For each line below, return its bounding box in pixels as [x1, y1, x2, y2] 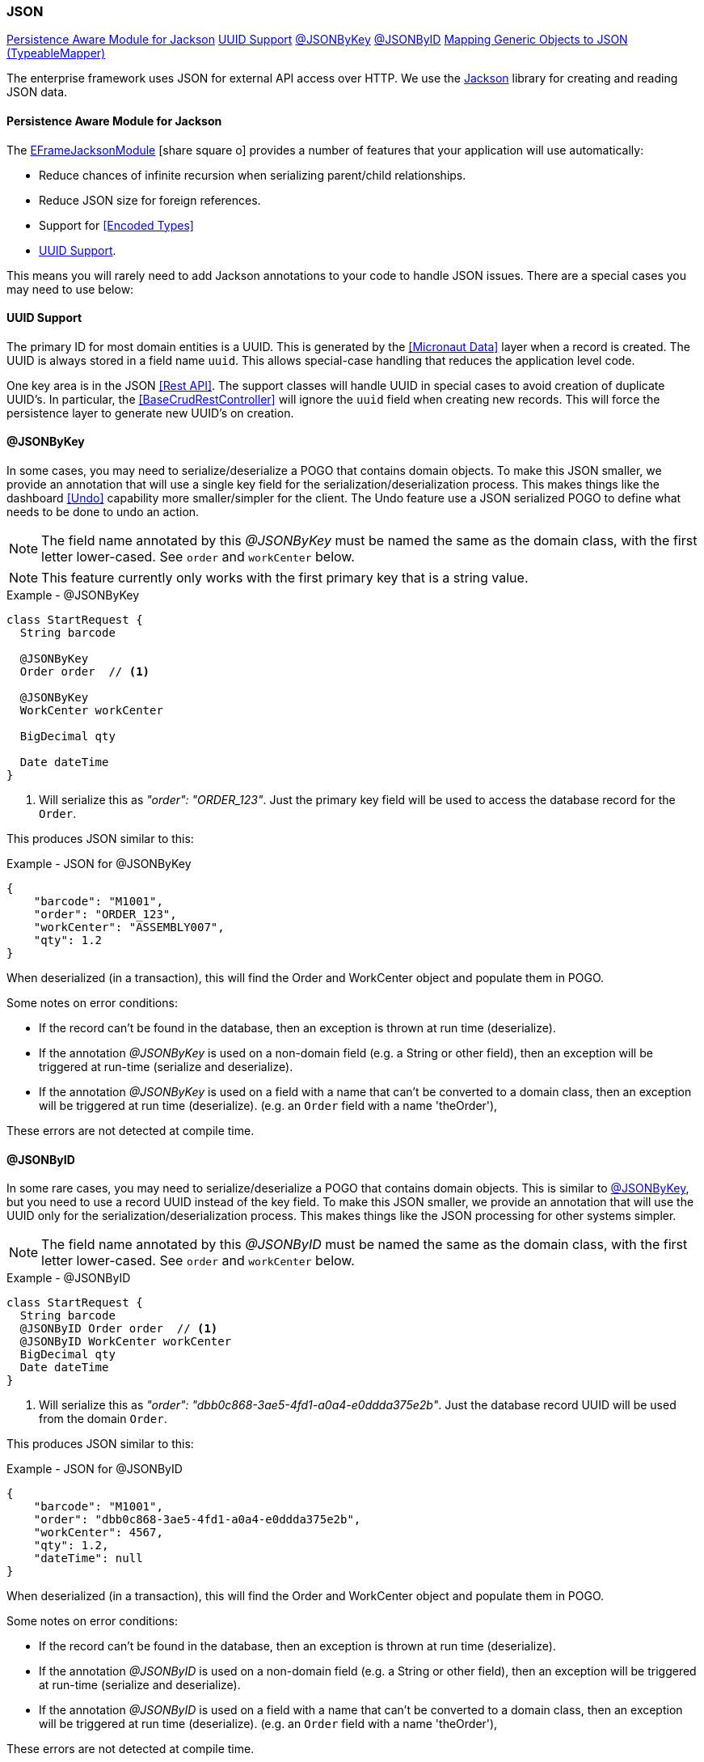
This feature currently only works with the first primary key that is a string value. [41, 570, 529, 587]
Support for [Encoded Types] [39, 218, 194, 232]
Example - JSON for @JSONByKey [6, 857, 192, 871]
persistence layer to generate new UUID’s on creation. [6, 405, 294, 420]
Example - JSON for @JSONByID [6, 1462, 183, 1476]
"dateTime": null [33, 1552, 143, 1565]
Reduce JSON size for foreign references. [39, 193, 261, 207]
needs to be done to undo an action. [6, 505, 200, 519]
